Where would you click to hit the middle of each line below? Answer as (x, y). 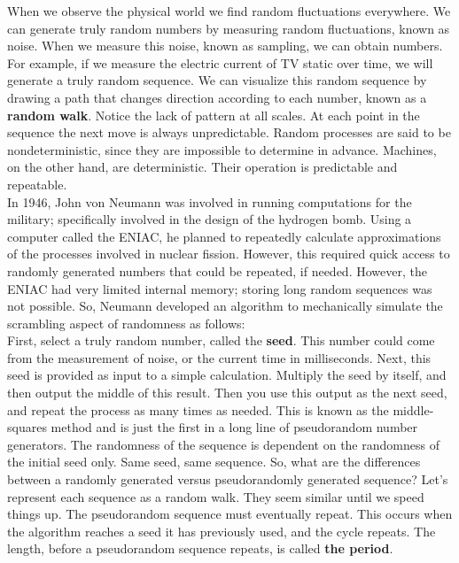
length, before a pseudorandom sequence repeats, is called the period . (200, 548)
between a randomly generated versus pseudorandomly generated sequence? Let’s (228, 479)
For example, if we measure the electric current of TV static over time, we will (220, 62)
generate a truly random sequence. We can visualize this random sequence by (217, 80)
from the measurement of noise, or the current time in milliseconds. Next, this (219, 357)
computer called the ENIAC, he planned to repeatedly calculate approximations (224, 236)
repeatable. (37, 184)
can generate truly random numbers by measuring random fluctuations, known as (229, 28)
